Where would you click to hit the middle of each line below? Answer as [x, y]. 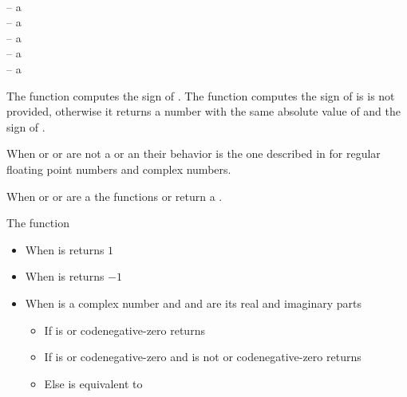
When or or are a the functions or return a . [115, 196]
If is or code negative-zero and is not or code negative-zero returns [203, 357]
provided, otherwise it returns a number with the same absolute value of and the [204, 111]
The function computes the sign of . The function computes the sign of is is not [201, 95]
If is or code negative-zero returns [124, 330]
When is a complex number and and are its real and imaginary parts [194, 303]
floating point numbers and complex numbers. [119, 169]
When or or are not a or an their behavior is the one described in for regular [194, 153]
